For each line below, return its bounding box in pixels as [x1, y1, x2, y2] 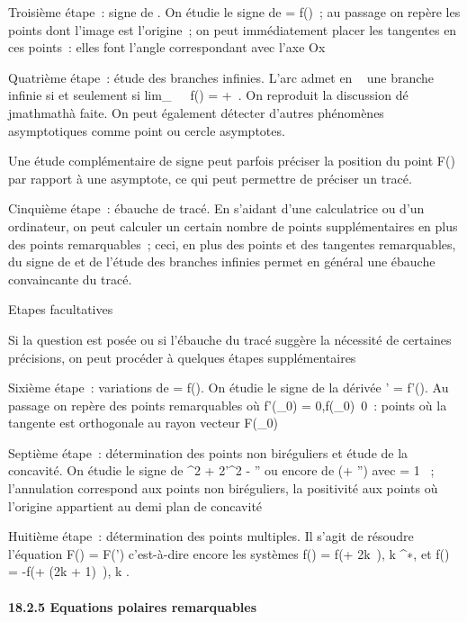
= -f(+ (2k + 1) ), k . [8, 562, 130, 581]
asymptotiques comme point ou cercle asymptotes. [8, 121, 285, 140]
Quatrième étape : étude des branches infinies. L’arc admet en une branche [8, 68, 435, 86]
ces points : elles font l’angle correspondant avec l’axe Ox [8, 38, 326, 57]
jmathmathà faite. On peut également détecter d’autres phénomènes [8, 103, 384, 122]
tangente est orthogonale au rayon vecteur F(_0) [8, 413, 278, 432]
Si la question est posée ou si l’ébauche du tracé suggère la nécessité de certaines [8, 329, 452, 348]
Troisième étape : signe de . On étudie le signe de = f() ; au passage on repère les [8, 3, 461, 21]
